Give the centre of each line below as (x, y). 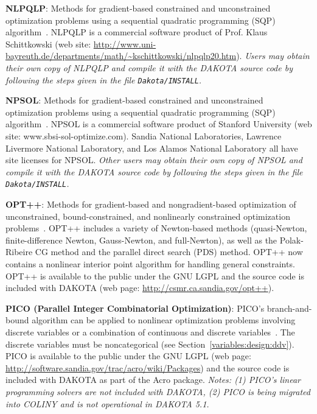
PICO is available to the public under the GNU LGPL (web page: (128, 356)
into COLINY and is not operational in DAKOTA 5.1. (107, 403)
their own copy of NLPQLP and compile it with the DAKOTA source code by (149, 67)
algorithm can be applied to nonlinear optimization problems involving (164, 320)
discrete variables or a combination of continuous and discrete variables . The (150, 332)
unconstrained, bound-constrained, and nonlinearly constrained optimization (148, 216)
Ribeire (19, 252)
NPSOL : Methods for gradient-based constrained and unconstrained (134, 100)
